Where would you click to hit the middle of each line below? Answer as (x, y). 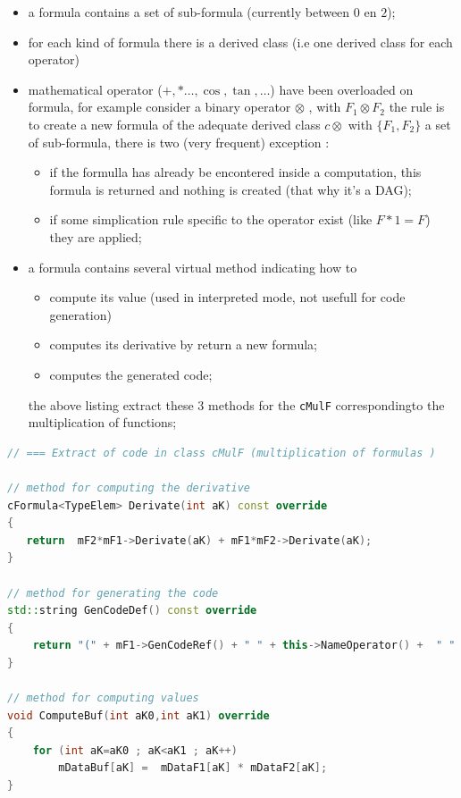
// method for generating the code (113, 593)
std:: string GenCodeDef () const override (132, 611)
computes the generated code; (131, 374)
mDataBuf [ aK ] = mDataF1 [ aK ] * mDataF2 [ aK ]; (193, 768)
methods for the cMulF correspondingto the (327, 404)
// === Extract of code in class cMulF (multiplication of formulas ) (222, 453)
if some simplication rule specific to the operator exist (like (211, 219)
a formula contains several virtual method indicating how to (193, 267)
